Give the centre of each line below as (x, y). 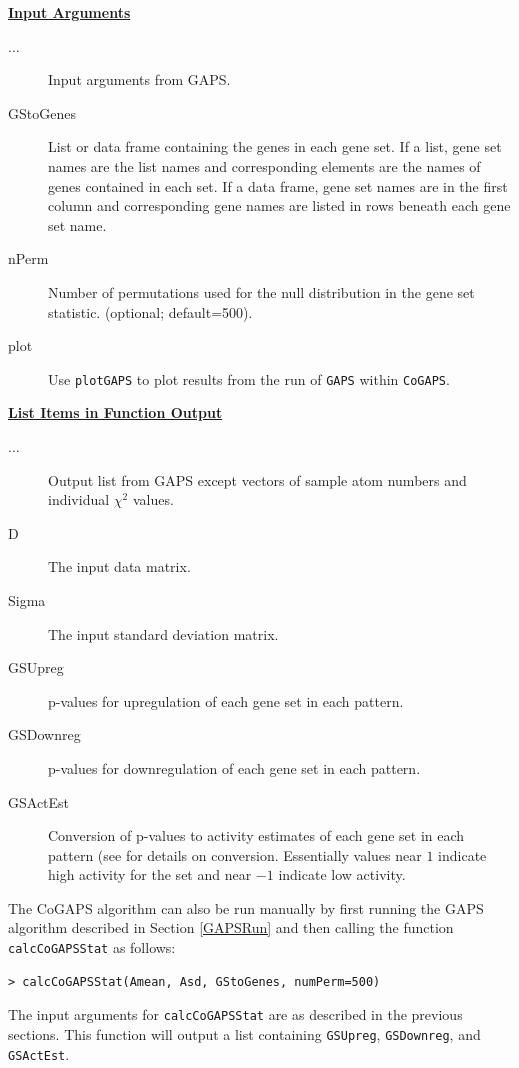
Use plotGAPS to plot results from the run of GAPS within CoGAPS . (249, 378)
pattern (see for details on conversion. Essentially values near (235, 854)
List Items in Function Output (115, 412)
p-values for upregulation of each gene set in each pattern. (226, 700)
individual (79, 499)
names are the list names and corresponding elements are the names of (264, 165)
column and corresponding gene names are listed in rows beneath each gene (279, 205)
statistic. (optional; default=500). (150, 311)
